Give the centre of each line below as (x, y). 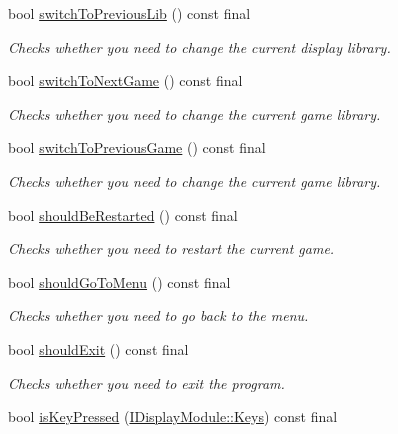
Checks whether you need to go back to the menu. (158, 315)
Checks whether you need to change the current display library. (199, 46)
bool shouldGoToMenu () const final (119, 281)
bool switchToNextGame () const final (125, 80)
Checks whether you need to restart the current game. (171, 248)
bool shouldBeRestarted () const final (123, 214)
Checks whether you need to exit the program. (146, 382)
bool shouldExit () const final (98, 348)
